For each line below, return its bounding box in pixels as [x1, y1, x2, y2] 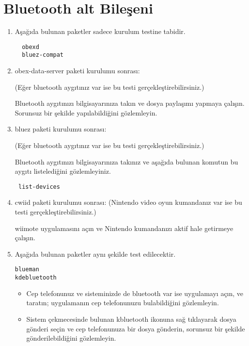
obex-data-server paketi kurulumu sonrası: [15, 66, 140, 76]
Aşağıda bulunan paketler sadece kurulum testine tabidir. [15, 26, 186, 36]
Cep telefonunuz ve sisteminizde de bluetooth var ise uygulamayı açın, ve [26, 288, 244, 298]
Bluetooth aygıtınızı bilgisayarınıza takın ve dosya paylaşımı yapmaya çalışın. [15, 98, 245, 108]
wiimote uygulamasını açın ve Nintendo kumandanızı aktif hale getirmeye [15, 223, 233, 233]
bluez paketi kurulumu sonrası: [15, 124, 107, 134]
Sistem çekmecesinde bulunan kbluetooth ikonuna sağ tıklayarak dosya [26, 313, 236, 324]
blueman [15, 266, 39, 273]
